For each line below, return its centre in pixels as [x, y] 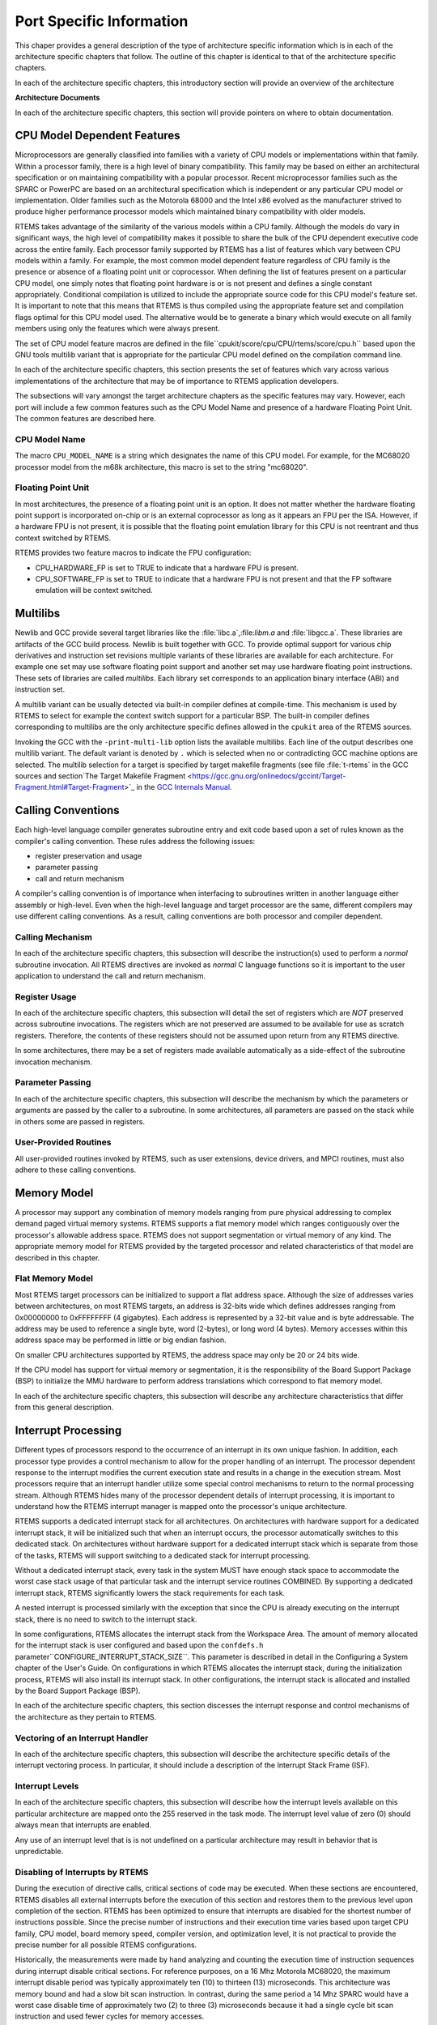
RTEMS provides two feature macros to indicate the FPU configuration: [133, 553]
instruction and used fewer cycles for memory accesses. [110, 2016]
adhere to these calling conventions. [76, 1170]
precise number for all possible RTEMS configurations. [106, 1945]
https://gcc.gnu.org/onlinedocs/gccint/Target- [269, 776]
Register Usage [46, 996]
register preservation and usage [89, 856]
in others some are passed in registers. [80, 1121]
